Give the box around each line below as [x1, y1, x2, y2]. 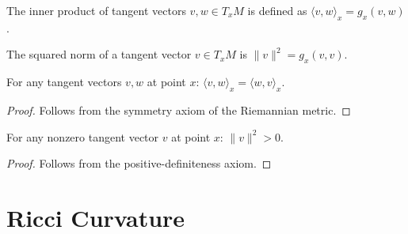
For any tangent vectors [6, 74, 122, 90]
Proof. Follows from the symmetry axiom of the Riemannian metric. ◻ [6, 101, 351, 118]
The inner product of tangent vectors [6, 2, 186, 18]
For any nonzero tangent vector [6, 128, 159, 145]
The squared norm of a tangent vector [6, 46, 192, 62]
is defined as [247, 2, 307, 18]
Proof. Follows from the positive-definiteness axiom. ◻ [6, 155, 272, 172]
